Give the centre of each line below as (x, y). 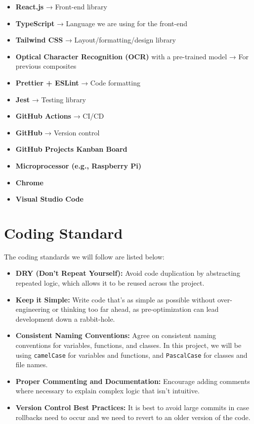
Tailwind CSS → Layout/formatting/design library (96, 40)
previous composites (46, 66)
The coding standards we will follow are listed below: (84, 256)
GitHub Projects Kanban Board (71, 149)
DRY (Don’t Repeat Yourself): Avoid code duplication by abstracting (128, 273)
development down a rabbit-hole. (65, 318)
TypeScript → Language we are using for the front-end (101, 23)
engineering (33, 309)
